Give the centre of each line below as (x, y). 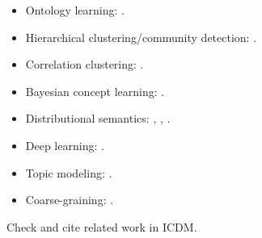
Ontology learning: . (75, 10)
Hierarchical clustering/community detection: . (141, 37)
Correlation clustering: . (85, 64)
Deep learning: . (65, 145)
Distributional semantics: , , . (98, 118)
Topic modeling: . (69, 172)
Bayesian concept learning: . (95, 91)
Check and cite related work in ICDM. (102, 226)
